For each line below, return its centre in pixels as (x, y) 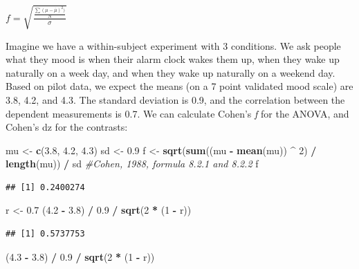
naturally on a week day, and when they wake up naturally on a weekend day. (171, 72)
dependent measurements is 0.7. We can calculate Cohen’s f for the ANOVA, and (177, 113)
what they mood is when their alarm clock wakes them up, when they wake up (173, 59)
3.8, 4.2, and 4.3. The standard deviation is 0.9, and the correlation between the (175, 99)
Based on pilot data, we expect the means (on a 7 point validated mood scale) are (179, 86)
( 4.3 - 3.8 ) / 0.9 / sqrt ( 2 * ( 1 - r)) (80, 256)
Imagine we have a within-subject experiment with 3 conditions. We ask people (173, 45)
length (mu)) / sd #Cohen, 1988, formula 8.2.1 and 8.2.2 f (132, 164)
